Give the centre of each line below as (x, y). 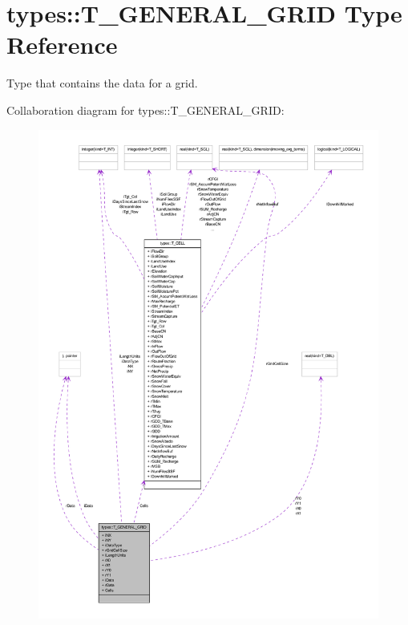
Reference (62, 45)
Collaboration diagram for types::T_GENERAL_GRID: (145, 110)
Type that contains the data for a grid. (102, 83)
